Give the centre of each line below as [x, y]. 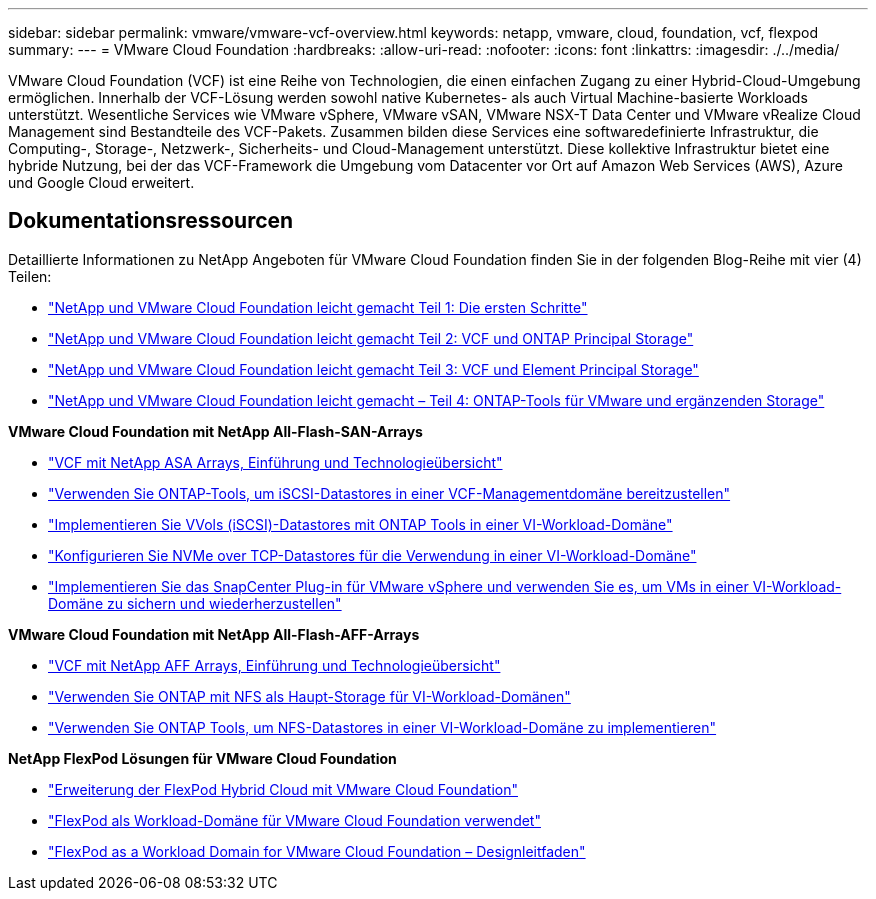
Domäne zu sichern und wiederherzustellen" [195, 603]
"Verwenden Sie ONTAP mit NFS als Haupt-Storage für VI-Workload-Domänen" [309, 696]
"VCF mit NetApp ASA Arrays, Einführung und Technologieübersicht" [275, 462]
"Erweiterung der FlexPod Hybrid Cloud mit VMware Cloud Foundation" [283, 789]
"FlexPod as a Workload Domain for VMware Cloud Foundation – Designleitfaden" [317, 851]
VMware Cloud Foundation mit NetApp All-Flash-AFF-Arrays [214, 634]
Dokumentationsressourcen [151, 221]
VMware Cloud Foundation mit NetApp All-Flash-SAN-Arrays [215, 431]
